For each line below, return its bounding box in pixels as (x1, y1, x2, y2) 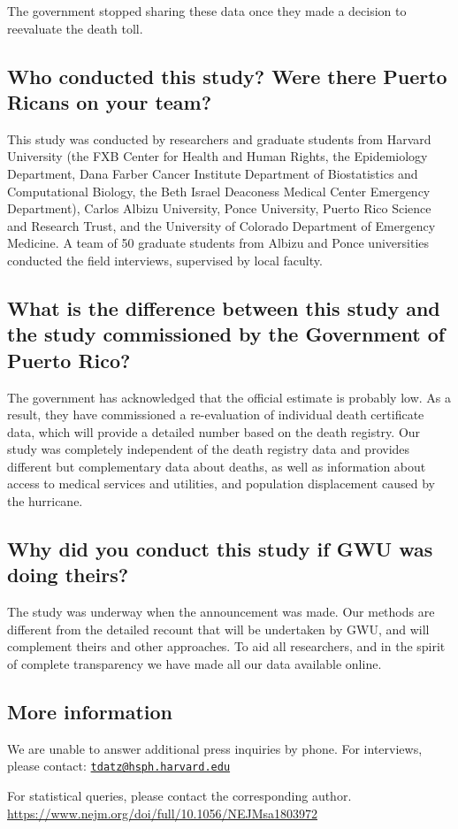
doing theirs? (7, 561, 129, 588)
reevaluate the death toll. (7, 19, 143, 37)
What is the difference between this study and (7, 294, 440, 321)
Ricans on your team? (7, 88, 212, 115)
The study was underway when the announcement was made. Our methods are (7, 603, 435, 621)
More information (7, 698, 173, 725)
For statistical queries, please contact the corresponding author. (7, 787, 352, 805)
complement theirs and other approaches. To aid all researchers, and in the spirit (7, 637, 446, 656)
